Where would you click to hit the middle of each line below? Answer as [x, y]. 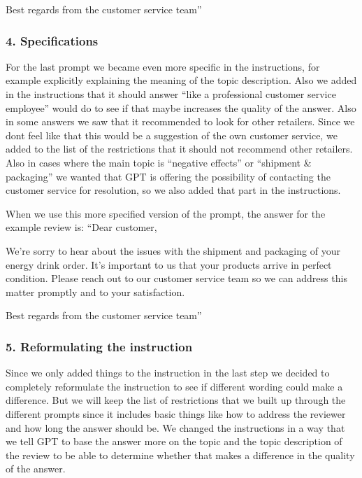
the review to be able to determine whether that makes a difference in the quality [180, 455]
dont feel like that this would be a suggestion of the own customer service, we [172, 135]
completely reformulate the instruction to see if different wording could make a [174, 386]
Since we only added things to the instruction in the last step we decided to [168, 373]
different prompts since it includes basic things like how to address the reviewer [176, 413]
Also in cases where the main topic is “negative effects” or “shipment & [159, 162]
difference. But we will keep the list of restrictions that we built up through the [176, 400]
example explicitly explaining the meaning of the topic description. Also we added [181, 80]
